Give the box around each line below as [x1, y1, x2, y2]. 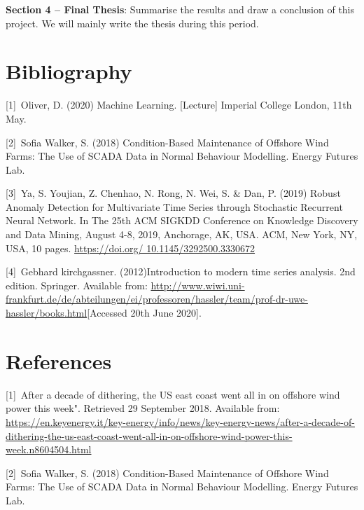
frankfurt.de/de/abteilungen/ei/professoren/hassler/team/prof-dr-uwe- [6, 291, 308, 306]
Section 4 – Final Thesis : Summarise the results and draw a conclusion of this [6, 2, 355, 16]
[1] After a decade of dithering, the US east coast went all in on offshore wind [6, 387, 340, 401]
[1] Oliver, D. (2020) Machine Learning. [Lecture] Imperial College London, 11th [6, 97, 352, 112]
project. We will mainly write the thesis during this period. [6, 15, 259, 30]
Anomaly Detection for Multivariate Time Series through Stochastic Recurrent [6, 199, 343, 214]
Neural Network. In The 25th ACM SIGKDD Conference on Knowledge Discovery [6, 213, 358, 228]
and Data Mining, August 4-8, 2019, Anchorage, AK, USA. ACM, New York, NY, [6, 227, 358, 242]
